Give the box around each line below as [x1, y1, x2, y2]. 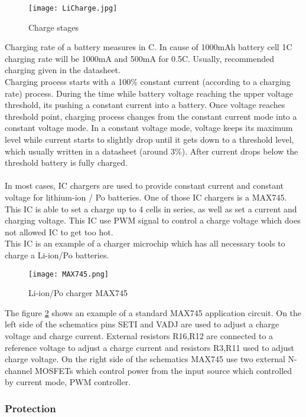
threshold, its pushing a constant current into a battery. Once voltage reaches [5, 98, 285, 111]
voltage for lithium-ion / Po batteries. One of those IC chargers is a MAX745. [5, 191, 287, 203]
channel [5, 364, 32, 376]
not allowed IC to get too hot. [5, 225, 113, 238]
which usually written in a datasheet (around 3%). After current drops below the [5, 145, 298, 157]
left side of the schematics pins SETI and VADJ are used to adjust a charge [5, 318, 279, 330]
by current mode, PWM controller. [5, 376, 131, 388]
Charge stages [28, 21, 79, 33]
